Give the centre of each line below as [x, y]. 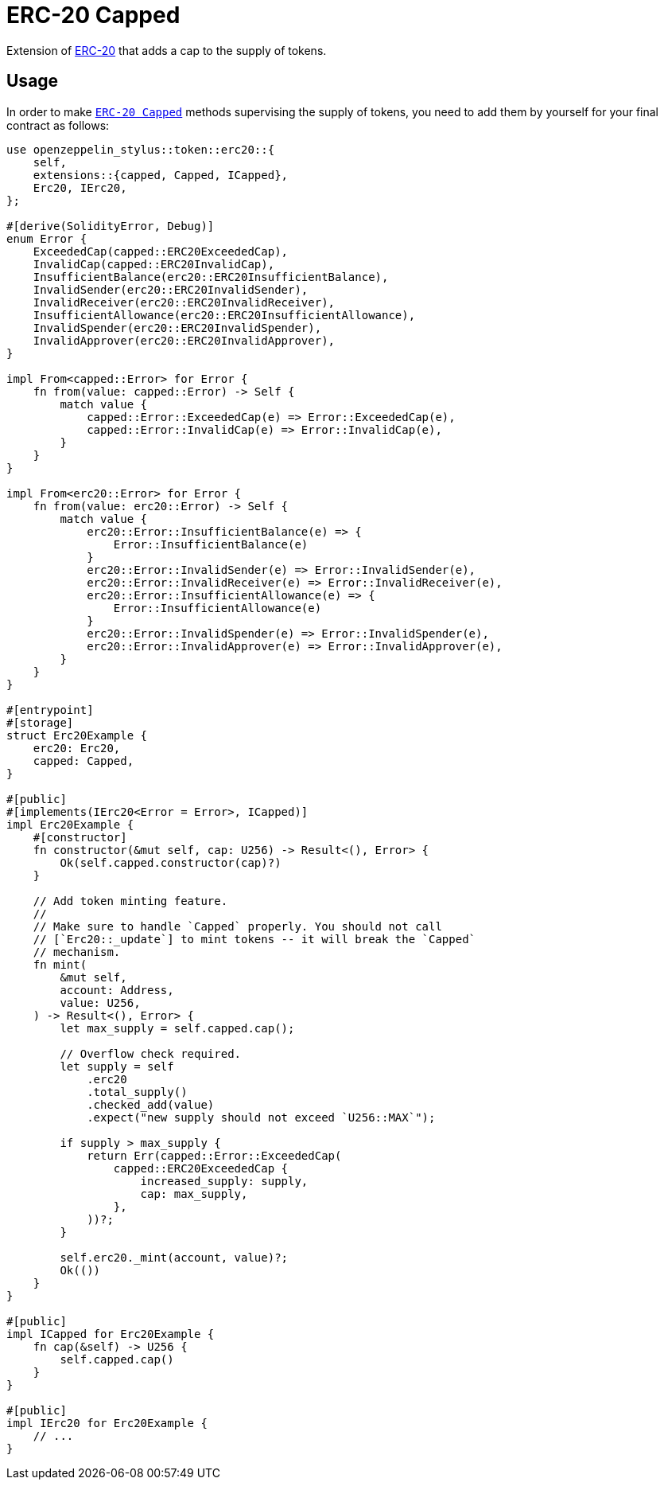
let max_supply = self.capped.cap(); [177, 1028]
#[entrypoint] [50, 710]
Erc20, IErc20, [80, 187]
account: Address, [117, 990]
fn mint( [60, 964]
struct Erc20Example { [77, 735]
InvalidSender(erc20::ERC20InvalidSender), [171, 289]
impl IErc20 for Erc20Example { [107, 1423]
